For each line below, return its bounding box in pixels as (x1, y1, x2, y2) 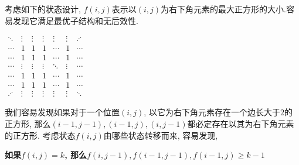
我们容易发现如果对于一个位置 (5, 106, 120, 118)
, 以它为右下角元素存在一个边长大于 (144, 106, 280, 118)
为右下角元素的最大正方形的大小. (161, 3, 286, 15)
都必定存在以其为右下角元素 (187, 118, 294, 129)
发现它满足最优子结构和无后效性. (12, 14, 138, 26)
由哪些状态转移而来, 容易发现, (103, 129, 218, 141)
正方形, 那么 (5, 118, 51, 129)
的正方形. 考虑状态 (5, 129, 76, 141)
